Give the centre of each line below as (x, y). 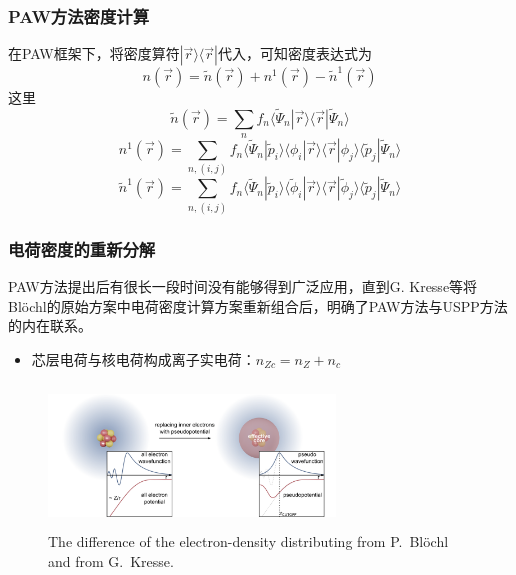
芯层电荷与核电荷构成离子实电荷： (143, 358)
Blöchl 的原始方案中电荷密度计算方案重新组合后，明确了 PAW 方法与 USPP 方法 (258, 305)
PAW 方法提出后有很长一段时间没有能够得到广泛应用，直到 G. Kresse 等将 (243, 286)
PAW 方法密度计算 (79, 15)
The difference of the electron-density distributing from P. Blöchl (248, 540)
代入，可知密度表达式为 (294, 53)
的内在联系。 (50, 325)
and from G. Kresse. (111, 560)
